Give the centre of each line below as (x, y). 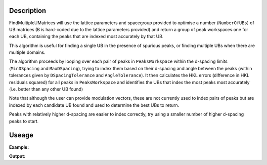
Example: (19, 147)
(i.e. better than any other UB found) (46, 89)
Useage (21, 135)
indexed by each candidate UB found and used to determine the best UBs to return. (94, 105)
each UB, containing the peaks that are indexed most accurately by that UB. (86, 37)
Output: (17, 156)
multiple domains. (27, 52)
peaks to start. (24, 121)
